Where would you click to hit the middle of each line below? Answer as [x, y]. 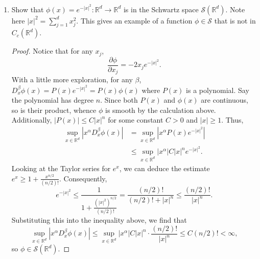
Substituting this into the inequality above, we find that [99, 220]
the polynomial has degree [53, 100]
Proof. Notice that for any [52, 51]
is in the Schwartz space [161, 9]
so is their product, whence [54, 110]
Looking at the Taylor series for [61, 168]
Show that [28, 9]
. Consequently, [83, 178]
